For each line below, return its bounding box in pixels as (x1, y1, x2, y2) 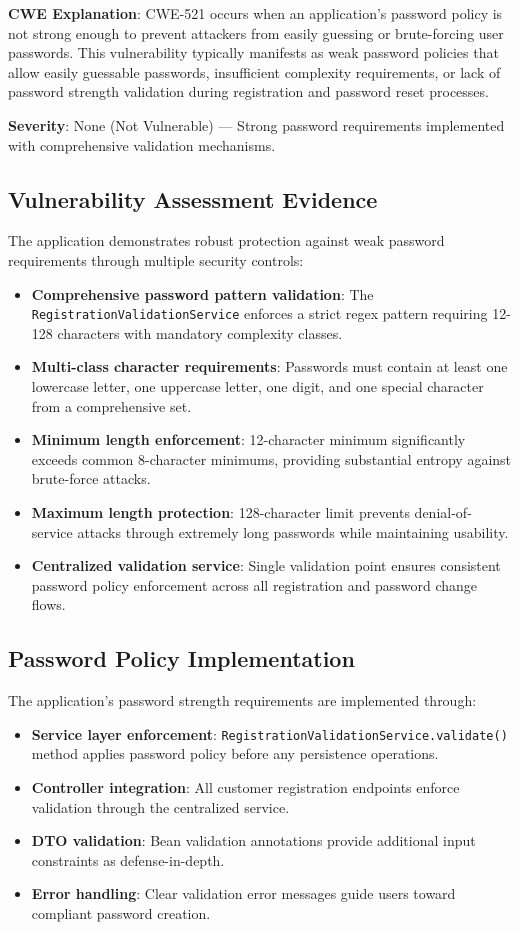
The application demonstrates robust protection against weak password (8, 230, 445, 251)
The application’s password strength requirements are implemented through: (8, 690, 477, 711)
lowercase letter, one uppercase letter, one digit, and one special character (31, 375, 484, 396)
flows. (31, 594, 66, 615)
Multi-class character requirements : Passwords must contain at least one (31, 356, 508, 377)
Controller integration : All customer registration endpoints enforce (31, 776, 460, 797)
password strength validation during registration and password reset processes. (8, 81, 489, 102)
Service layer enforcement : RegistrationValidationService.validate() (31, 723, 508, 744)
